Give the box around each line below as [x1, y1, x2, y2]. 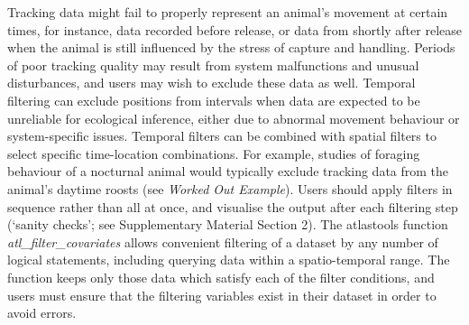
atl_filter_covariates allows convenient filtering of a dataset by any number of [7, 232, 438, 251]
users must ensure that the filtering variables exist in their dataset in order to [7, 285, 437, 304]
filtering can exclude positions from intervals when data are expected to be [7, 90, 420, 109]
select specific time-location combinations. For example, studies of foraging [7, 144, 420, 162]
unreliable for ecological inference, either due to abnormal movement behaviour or [7, 108, 460, 127]
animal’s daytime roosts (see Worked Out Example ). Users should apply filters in [7, 179, 453, 198]
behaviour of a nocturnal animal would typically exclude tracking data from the [7, 162, 449, 181]
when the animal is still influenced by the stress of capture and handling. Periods [7, 38, 455, 57]
